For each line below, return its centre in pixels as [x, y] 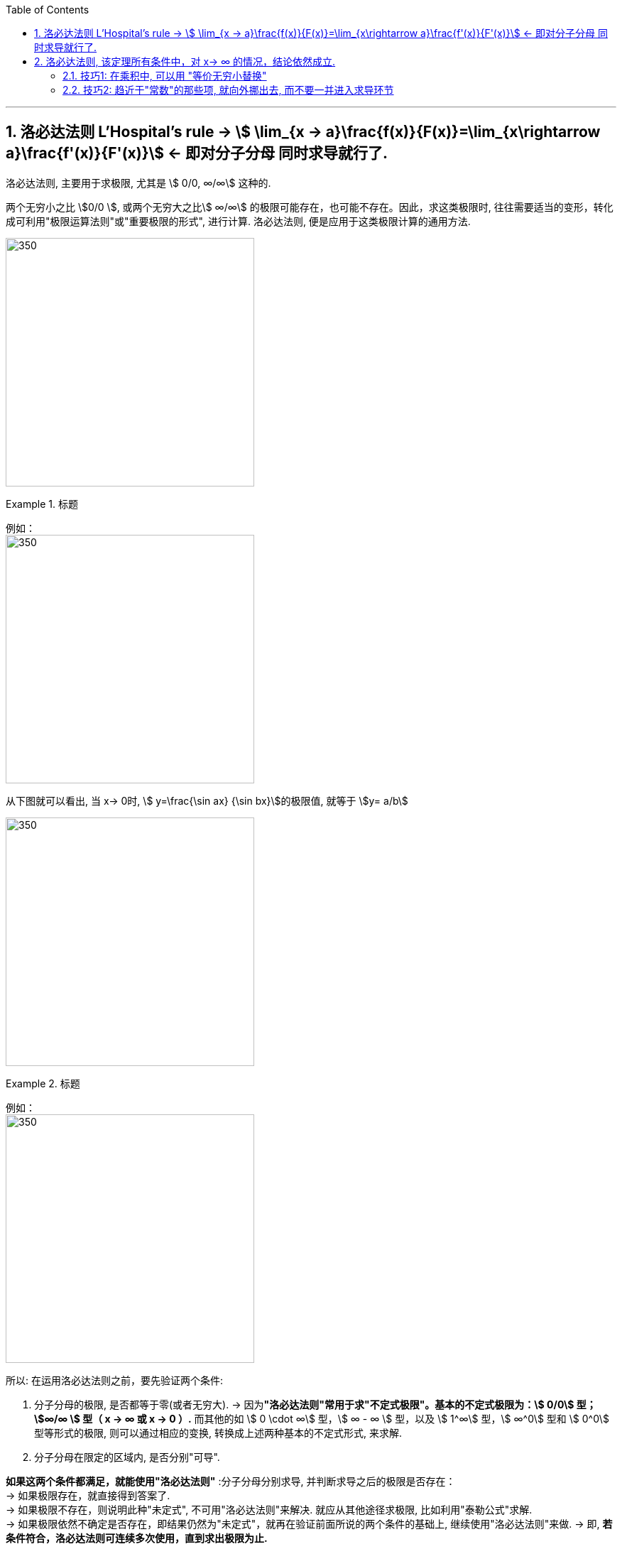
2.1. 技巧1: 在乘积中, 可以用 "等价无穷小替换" [165, 76]
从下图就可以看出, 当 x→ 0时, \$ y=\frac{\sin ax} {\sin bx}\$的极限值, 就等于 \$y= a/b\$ [207, 800]
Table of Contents [48, 10]
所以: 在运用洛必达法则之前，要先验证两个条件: [115, 1380]
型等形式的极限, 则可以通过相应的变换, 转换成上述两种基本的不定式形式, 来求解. [218, 1433]
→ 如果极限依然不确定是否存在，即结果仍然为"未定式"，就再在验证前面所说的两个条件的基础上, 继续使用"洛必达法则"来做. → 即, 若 [309, 1523]
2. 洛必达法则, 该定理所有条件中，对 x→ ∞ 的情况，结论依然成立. [185, 61]
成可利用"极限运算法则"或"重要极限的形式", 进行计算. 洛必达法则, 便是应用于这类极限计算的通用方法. [238, 221]
